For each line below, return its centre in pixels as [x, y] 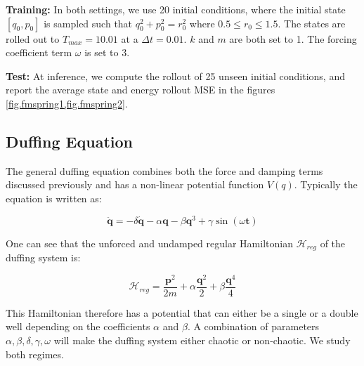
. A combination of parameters [253, 326]
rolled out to [33, 38]
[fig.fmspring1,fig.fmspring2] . [67, 103]
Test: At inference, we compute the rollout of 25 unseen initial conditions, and [175, 76]
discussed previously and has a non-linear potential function [135, 184]
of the [333, 243]
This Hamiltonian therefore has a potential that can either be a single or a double [182, 312]
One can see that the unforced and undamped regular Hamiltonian [149, 243]
